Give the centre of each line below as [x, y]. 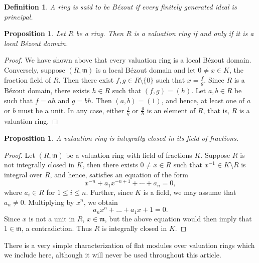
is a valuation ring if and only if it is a [194, 33]
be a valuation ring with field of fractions [129, 155]
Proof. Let [20, 155]
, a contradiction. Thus [56, 228]
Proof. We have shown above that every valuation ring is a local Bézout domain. [128, 60]
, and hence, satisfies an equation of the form [119, 174]
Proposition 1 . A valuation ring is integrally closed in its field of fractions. [121, 138]
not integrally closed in [39, 165]
